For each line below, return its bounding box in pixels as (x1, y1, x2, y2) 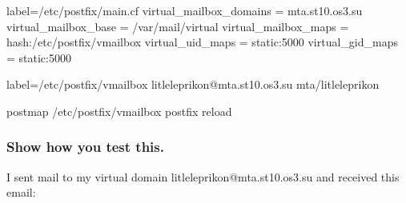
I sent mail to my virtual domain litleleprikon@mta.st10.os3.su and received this (6, 168, 400, 185)
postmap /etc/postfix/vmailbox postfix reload (6, 102, 232, 119)
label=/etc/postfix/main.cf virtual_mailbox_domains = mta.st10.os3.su (6, 2, 363, 18)
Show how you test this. (6, 137, 164, 157)
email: (6, 184, 36, 201)
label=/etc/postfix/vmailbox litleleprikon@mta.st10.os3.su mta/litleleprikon (6, 76, 380, 93)
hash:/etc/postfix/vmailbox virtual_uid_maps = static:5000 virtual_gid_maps (6, 34, 398, 50)
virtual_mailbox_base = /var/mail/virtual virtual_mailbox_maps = (6, 18, 349, 34)
